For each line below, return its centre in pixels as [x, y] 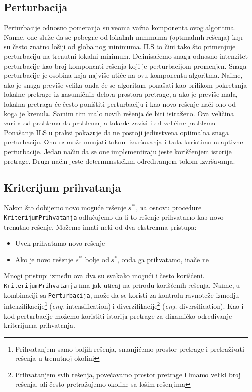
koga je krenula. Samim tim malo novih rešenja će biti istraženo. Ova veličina [119, 113]
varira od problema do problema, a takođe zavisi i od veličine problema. [111, 123]
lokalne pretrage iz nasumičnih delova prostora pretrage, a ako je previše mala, [121, 94]
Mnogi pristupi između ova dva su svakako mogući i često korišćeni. [104, 276]
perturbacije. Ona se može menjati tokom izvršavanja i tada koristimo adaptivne [124, 142]
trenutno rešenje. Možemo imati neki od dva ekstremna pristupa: [100, 226]
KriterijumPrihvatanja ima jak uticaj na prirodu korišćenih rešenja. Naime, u [122, 285]
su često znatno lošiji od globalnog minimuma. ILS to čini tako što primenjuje [120, 46]
